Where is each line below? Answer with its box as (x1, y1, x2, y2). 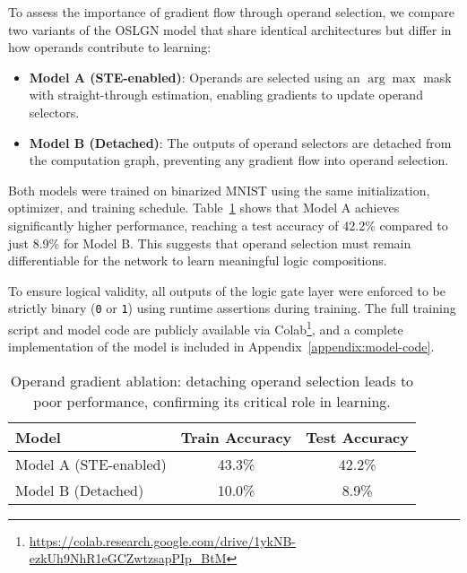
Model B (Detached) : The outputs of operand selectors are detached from (29, 133, 452, 152)
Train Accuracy (180, 426, 292, 447)
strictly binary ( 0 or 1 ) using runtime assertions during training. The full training (8, 299, 456, 317)
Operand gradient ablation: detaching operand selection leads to (10, 369, 414, 391)
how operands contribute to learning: (8, 38, 212, 56)
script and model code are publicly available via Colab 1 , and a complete (8, 317, 403, 338)
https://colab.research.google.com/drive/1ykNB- (29, 531, 296, 550)
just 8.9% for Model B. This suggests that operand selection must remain (8, 233, 411, 252)
